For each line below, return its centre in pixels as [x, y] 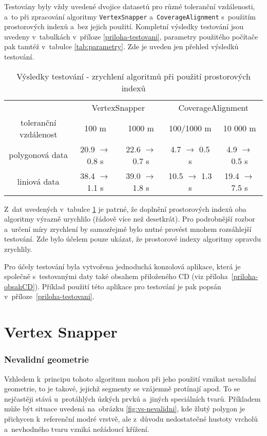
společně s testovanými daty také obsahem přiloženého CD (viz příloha [116, 276]
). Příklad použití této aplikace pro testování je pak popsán [128, 286]
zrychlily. [18, 249]
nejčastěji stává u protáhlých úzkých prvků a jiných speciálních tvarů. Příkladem [132, 398]
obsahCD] [20, 286]
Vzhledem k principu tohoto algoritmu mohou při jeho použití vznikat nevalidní [130, 378]
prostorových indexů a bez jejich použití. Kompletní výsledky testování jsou [124, 26]
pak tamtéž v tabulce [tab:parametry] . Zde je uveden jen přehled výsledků [121, 46]
